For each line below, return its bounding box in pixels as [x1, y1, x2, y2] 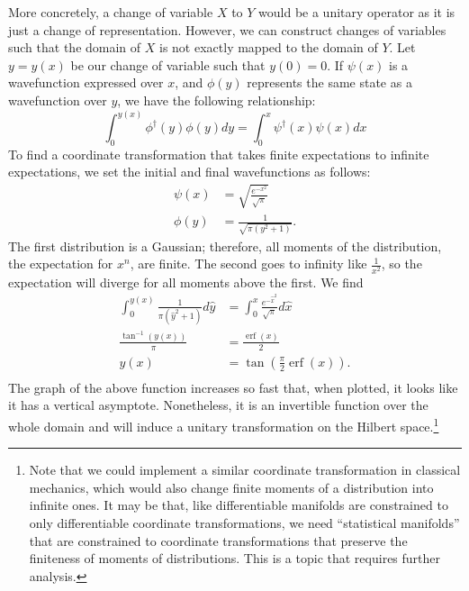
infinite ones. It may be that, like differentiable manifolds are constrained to [29, 496, 448, 514]
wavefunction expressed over [8, 73, 164, 92]
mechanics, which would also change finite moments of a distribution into [29, 477, 434, 496]
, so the [381, 254, 422, 273]
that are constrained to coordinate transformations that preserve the [29, 531, 408, 550]
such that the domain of [8, 38, 141, 57]
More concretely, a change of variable [8, 3, 213, 21]
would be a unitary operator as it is [258, 3, 455, 21]
